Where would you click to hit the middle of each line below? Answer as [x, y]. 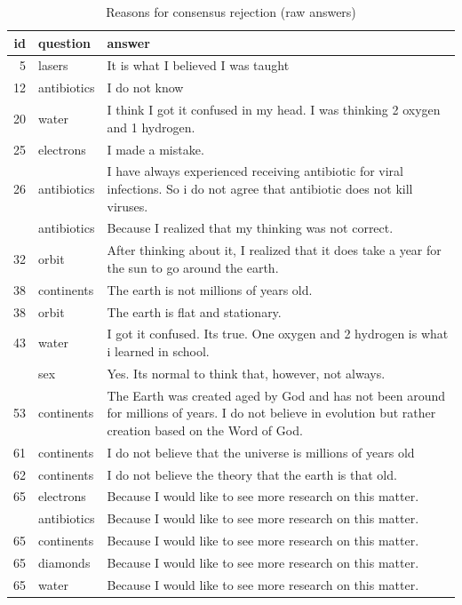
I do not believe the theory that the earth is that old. [252, 474]
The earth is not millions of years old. [210, 289]
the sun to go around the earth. [193, 267]
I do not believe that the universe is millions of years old [261, 452]
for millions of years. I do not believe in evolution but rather [271, 413]
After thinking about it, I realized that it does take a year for [274, 250]
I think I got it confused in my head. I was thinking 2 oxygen [274, 110]
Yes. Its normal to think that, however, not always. [246, 373]
